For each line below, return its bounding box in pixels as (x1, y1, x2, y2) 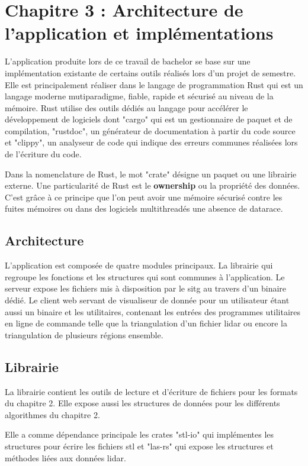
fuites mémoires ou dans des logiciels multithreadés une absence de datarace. (5, 202, 283, 215)
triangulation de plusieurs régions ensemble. (5, 328, 163, 341)
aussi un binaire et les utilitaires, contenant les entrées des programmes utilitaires (5, 305, 301, 318)
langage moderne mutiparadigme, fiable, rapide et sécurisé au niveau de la (5, 90, 274, 102)
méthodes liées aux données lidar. (5, 451, 126, 464)
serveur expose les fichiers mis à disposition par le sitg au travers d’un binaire (5, 282, 287, 295)
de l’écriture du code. (5, 148, 82, 160)
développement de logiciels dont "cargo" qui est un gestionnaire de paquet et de (5, 113, 293, 125)
